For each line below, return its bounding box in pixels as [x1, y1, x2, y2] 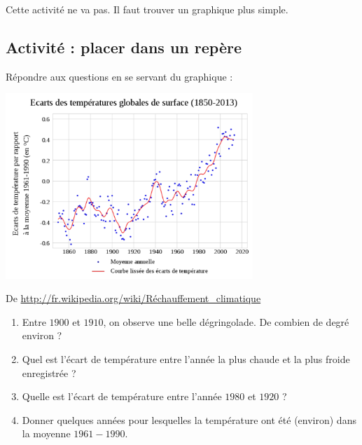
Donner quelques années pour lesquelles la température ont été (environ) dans [22, 412, 356, 427]
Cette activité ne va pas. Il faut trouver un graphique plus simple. [6, 2, 288, 16]
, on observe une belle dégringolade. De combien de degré [103, 314, 349, 329]
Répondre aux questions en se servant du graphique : [6, 69, 233, 83]
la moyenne [22, 426, 71, 441]
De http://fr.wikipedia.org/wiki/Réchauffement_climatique [6, 291, 261, 306]
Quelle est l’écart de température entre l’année [22, 389, 222, 404]
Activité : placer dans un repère [6, 36, 242, 57]
